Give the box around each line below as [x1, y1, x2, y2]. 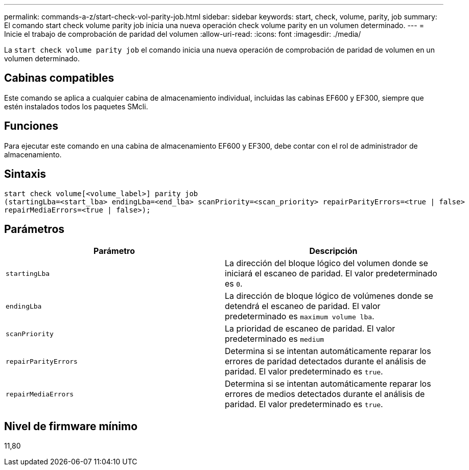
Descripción [309, 246, 358, 256]
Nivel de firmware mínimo [4, 419, 138, 433]
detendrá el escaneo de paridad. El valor [225, 301, 381, 312]
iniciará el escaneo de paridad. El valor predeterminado [225, 268, 437, 279]
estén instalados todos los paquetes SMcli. [4, 102, 148, 111]
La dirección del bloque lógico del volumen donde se [225, 258, 428, 269]
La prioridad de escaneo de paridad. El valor [225, 323, 395, 334]
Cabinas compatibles [4, 72, 114, 85]
